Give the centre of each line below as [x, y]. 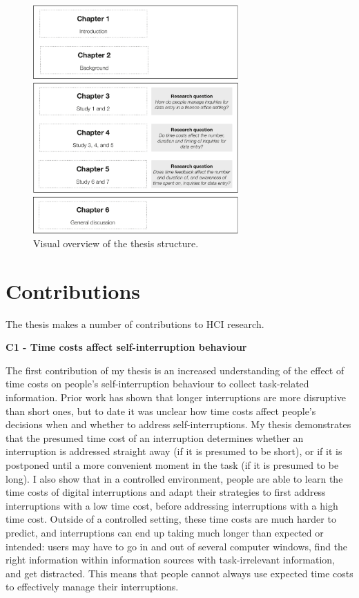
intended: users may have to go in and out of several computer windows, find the [177, 546]
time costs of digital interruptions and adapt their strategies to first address [166, 492]
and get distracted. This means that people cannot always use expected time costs [179, 573]
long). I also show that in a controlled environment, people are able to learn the [174, 478]
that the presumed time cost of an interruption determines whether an [155, 437]
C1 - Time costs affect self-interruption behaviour [126, 347]
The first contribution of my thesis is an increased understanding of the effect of [175, 370]
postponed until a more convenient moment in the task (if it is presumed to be [172, 465]
